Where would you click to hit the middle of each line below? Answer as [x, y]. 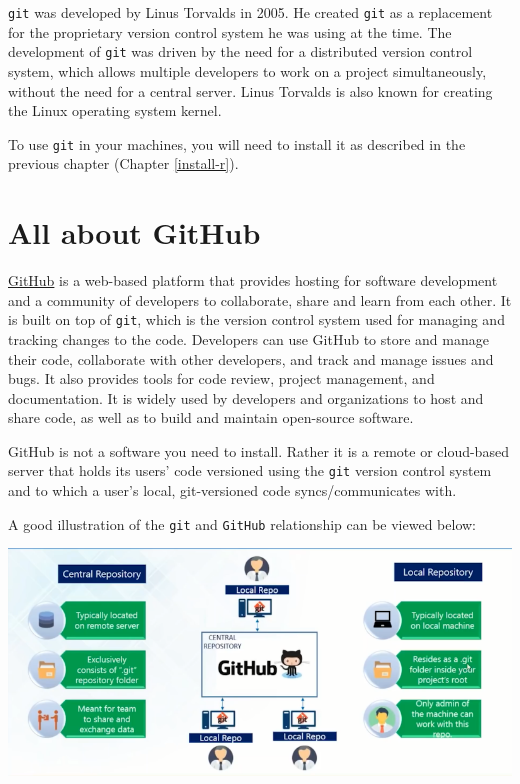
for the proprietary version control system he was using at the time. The [230, 31]
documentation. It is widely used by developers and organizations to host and [246, 397]
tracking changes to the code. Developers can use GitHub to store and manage [248, 338]
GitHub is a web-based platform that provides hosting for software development [253, 280]
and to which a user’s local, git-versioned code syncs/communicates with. [232, 490]
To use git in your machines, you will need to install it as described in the [237, 143]
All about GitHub [134, 232]
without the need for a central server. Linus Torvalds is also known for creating [250, 90]
